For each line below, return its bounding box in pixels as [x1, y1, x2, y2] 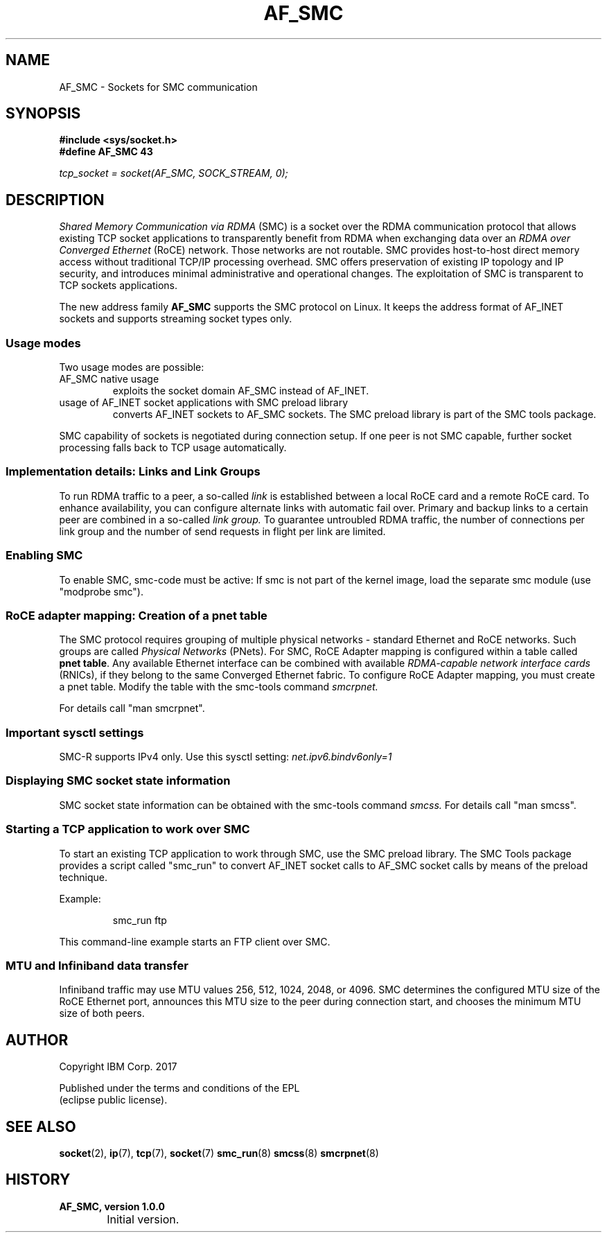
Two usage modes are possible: [59, 361, 204, 374]
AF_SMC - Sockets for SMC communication [59, 80, 258, 93]
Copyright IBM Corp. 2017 [59, 1061, 177, 1073]
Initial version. [107, 1212, 179, 1226]
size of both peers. [59, 1007, 145, 1020]
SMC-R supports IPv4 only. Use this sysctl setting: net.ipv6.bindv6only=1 [59, 751, 392, 763]
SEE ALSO [6, 1117, 76, 1135]
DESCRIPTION [6, 191, 105, 209]
